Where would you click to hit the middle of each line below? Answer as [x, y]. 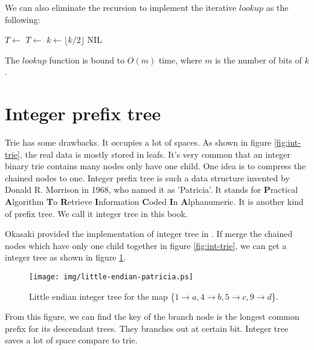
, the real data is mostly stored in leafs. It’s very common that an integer [155, 154]
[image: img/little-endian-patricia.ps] [111, 277]
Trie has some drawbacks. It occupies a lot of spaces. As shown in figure [138, 142]
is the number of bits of [258, 60]
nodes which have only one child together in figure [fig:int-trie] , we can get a [146, 245]
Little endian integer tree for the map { [102, 296]
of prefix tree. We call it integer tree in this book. [96, 213]
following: [23, 19]
